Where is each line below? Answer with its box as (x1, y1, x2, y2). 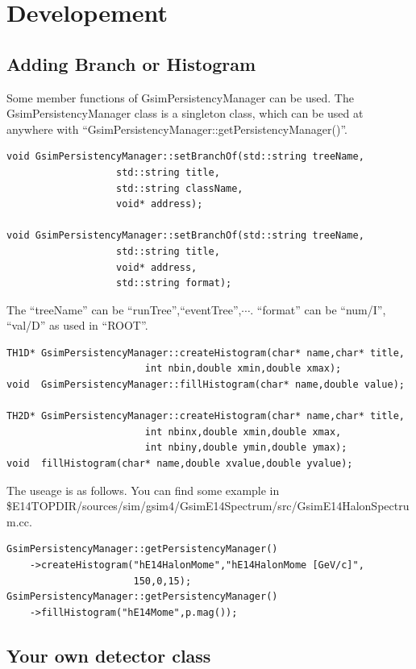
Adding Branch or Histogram (6, 51, 256, 76)
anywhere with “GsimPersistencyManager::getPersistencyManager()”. (6, 120, 348, 137)
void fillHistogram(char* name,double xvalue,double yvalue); (6, 458, 353, 470)
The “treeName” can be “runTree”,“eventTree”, (6, 301, 242, 318)
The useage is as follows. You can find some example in (6, 481, 280, 498)
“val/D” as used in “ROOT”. (6, 317, 148, 334)
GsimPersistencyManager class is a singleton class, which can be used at (6, 105, 364, 122)
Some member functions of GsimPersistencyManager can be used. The (6, 89, 354, 106)
